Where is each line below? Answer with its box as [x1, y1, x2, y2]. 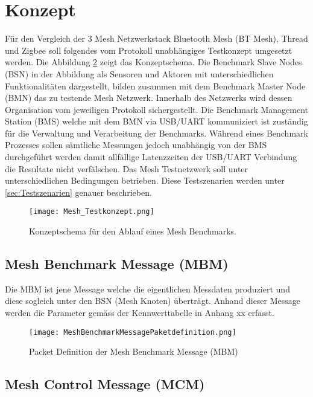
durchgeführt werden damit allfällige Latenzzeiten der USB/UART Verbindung [5, 150, 297, 163]
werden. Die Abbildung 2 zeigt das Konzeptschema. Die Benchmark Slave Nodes [5, 56, 302, 68]
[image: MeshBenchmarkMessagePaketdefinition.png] [29, 328, 236, 337]
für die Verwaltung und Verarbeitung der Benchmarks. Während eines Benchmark [5, 126, 308, 139]
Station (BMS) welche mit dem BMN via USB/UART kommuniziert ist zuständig [5, 115, 308, 127]
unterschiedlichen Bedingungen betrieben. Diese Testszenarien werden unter [5, 174, 285, 187]
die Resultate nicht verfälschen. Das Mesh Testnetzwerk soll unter [5, 162, 248, 175]
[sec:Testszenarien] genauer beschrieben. [5, 186, 152, 198]
